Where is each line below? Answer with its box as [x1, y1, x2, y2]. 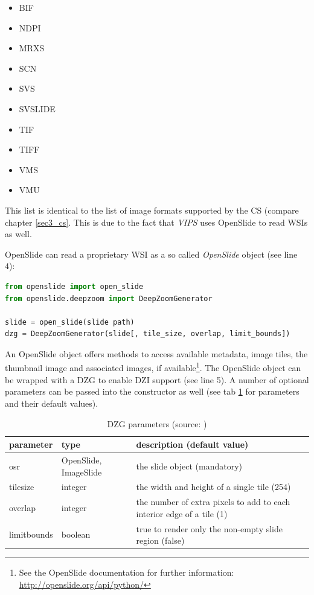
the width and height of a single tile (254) [136, 480, 291, 493]
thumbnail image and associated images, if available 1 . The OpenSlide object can [5, 360, 301, 374]
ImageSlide [61, 465, 102, 478]
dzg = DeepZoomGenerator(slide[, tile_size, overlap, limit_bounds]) [5, 329, 290, 339]
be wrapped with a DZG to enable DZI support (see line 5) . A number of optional [5, 373, 309, 386]
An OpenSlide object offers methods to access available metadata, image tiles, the [5, 347, 308, 360]
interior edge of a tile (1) [136, 507, 228, 520]
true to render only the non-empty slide [136, 522, 283, 535]
